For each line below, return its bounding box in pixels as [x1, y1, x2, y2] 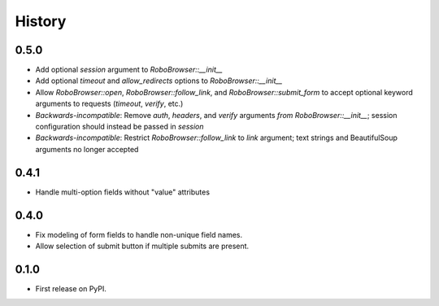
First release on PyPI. [35, 283, 107, 293]
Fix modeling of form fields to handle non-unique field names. [35, 229, 243, 239]
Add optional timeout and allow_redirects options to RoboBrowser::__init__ [35, 76, 283, 85]
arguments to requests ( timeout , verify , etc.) [35, 98, 184, 109]
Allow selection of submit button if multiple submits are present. [35, 241, 250, 251]
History [15, 12, 67, 30]
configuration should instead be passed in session [35, 122, 204, 132]
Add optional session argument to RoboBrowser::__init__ [35, 65, 224, 75]
